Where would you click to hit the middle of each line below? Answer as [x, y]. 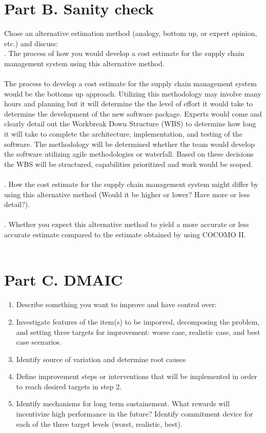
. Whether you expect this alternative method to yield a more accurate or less [127, 224]
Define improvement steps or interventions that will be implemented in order [137, 376]
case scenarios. [39, 342]
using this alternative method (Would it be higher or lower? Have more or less [127, 194]
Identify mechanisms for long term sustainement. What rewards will [123, 403]
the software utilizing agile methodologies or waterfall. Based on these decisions [129, 154]
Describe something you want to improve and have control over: [116, 304]
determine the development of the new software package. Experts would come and [133, 113]
